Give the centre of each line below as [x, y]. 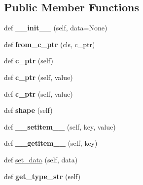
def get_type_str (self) [42, 176]
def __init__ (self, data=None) [56, 28]
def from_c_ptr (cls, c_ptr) [50, 44]
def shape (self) [28, 110]
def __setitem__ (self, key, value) [60, 126]
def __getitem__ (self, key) [51, 143]
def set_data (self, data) [41, 159]
